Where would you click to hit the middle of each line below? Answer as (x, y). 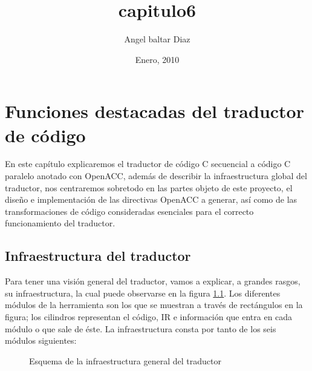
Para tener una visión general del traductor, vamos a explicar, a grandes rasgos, (153, 281)
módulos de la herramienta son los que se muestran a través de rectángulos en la (154, 305)
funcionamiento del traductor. (60, 223)
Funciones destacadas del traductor (154, 111)
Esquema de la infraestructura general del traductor (125, 360)
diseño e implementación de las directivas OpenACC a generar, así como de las (151, 199)
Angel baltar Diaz (157, 39)
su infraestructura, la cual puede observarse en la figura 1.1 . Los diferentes (143, 293)
